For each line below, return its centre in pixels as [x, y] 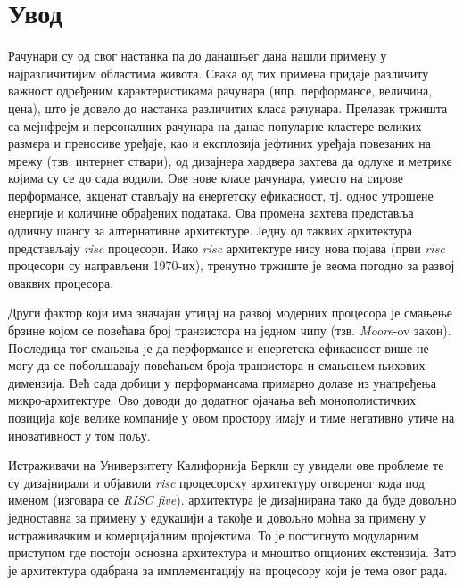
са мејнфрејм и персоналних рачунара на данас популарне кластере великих [215, 125]
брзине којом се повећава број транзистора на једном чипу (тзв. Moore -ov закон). [230, 330]
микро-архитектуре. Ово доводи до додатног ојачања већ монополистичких [212, 400]
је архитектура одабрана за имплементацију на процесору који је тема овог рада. [228, 569]
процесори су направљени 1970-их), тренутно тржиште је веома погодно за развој [231, 265]
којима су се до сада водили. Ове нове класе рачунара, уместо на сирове [206, 178]
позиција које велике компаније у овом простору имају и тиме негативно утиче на [231, 417]
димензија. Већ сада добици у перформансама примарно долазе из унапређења [222, 382]
